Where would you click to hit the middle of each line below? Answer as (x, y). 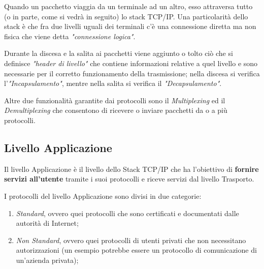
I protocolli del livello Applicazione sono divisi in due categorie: (103, 196)
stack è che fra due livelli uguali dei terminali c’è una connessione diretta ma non (130, 26)
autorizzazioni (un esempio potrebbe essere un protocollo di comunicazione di (136, 250)
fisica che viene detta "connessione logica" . (70, 36)
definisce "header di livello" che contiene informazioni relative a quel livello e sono (131, 63)
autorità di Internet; (47, 223)
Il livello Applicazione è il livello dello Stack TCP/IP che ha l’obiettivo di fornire (131, 169)
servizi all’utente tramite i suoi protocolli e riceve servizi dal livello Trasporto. (129, 179)
